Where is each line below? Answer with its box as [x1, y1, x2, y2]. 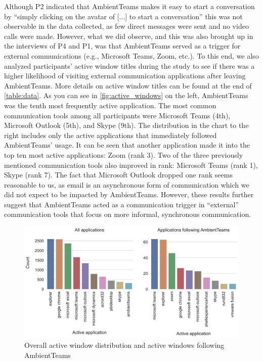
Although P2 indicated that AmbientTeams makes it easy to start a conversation [4, 1, 255, 11]
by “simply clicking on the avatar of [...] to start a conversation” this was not [4, 11, 243, 21]
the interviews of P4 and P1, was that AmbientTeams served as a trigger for [4, 40, 241, 51]
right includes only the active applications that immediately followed [4, 129, 217, 140]
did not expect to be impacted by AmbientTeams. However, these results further [4, 189, 254, 200]
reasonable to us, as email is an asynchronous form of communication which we [4, 179, 249, 190]
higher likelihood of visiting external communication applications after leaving [4, 70, 246, 81]
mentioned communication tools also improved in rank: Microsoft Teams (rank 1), [4, 159, 258, 170]
